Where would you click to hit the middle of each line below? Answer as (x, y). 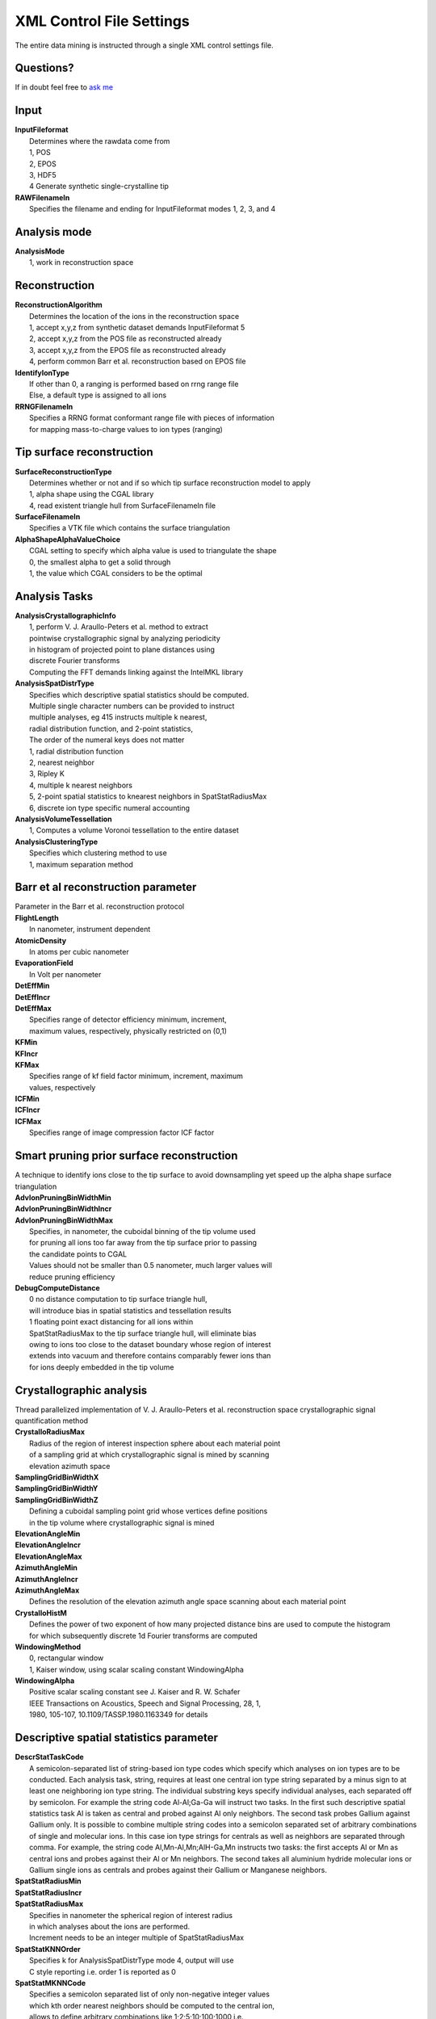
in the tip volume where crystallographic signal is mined (122, 1522)
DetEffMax (33, 1008)
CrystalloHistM (41, 1613)
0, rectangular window (67, 1658)
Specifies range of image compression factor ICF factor (122, 1133)
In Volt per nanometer (65, 974)
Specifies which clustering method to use (98, 853)
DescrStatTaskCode (49, 1757)
